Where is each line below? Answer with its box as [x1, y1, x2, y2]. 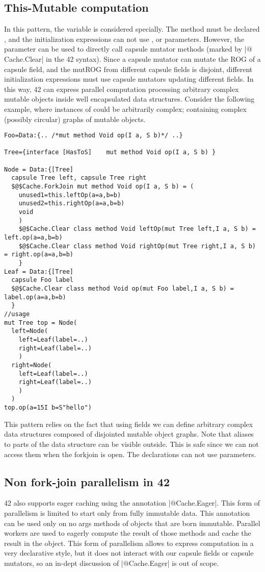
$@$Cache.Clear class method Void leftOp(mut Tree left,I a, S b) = [18, 225, 256, 233]
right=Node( [11, 361, 52, 369]
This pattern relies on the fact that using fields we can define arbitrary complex [4, 418, 253, 429]
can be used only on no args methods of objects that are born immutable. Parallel [4, 517, 260, 528]
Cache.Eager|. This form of [176, 497, 260, 508]
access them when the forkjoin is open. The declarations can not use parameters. [4, 448, 256, 459]
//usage [4, 310, 30, 318]
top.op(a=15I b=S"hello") [4, 404, 92, 412]
